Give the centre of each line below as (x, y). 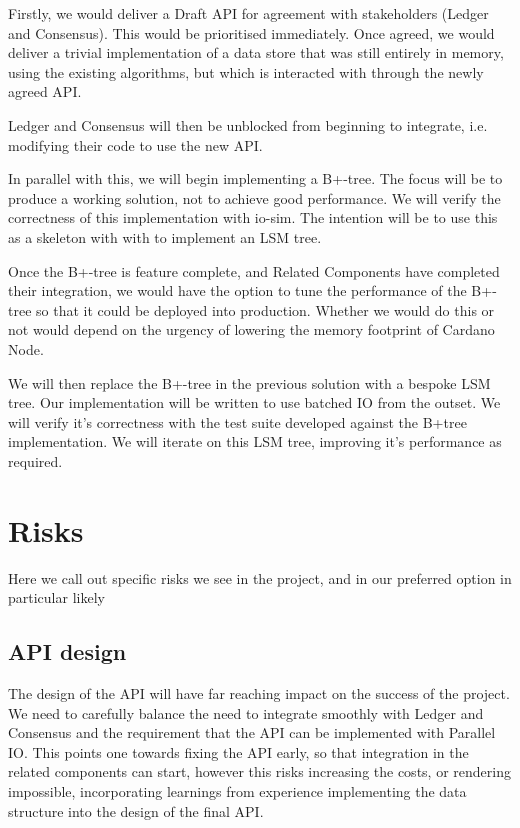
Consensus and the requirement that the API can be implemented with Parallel (252, 732)
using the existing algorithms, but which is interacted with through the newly (246, 71)
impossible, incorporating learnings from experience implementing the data (237, 790)
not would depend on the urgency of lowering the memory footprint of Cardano (251, 329)
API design (67, 651)
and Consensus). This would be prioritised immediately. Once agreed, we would (251, 32)
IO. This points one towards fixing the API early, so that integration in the (238, 751)
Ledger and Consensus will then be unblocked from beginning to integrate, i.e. (248, 124)
